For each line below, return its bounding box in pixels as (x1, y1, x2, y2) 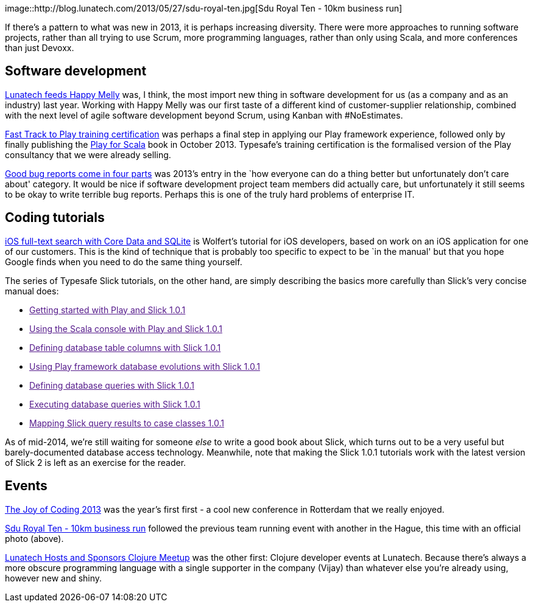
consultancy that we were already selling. (5, 149, 171, 160)
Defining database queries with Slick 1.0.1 (29, 380, 194, 390)
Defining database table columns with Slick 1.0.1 (29, 342, 221, 353)
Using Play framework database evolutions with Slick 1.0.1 (29, 361, 260, 372)
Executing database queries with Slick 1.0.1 (29, 398, 200, 409)
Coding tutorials (5, 210, 105, 226)
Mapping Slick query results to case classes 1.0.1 (29, 417, 224, 428)
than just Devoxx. (5, 43, 74, 53)
